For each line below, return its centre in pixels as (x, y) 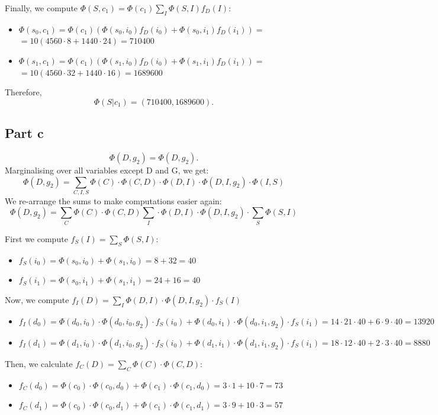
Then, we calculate (39, 363)
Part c (24, 133)
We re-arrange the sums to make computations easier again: (113, 200)
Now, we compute (37, 299)
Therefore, (23, 92)
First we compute (36, 238)
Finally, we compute (41, 8)
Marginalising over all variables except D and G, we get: (107, 170)
